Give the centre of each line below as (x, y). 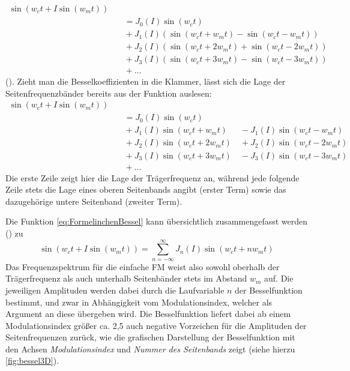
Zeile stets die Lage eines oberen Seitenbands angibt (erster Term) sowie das (146, 189)
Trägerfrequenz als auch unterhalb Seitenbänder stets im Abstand (126, 278)
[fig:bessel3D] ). (32, 360)
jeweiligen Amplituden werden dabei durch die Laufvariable (115, 290)
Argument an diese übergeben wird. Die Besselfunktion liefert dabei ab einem (148, 314)
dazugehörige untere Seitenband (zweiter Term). (94, 201)
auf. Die (279, 278)
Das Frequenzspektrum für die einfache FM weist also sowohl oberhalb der (143, 266)
